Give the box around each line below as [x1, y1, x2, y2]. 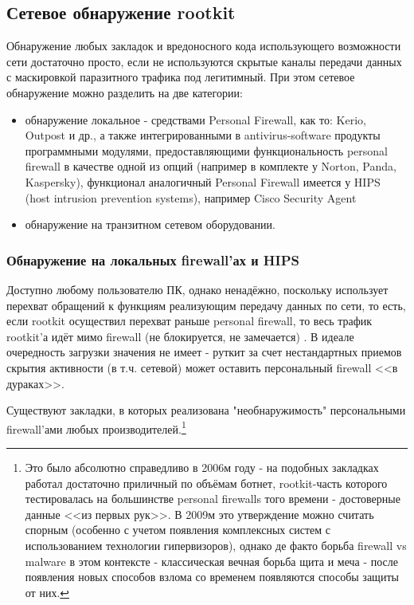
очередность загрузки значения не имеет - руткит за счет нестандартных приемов [6, 344, 402, 360]
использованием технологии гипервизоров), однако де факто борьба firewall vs [25, 536, 407, 553]
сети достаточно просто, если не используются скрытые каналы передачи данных [6, 53, 402, 69]
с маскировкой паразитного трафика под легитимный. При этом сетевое [6, 69, 355, 85]
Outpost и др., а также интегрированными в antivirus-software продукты [25, 127, 381, 143]
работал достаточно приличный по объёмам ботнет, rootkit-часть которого [25, 474, 388, 491]
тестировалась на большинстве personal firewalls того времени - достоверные [25, 490, 400, 507]
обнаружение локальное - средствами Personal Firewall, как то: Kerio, [25, 111, 366, 128]
